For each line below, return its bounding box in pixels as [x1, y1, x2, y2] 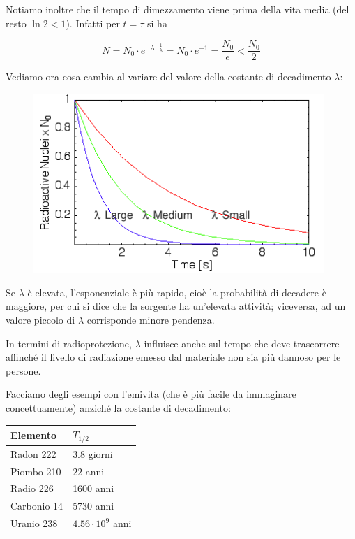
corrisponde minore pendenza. [86, 312, 215, 326]
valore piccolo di [6, 312, 75, 326]
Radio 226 [10, 481, 54, 496]
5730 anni [73, 498, 114, 513]
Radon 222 [10, 446, 56, 461]
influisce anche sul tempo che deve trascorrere [144, 336, 340, 350]
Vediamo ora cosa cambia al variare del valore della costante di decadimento [6, 69, 331, 84]
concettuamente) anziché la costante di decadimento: [6, 400, 231, 415]
